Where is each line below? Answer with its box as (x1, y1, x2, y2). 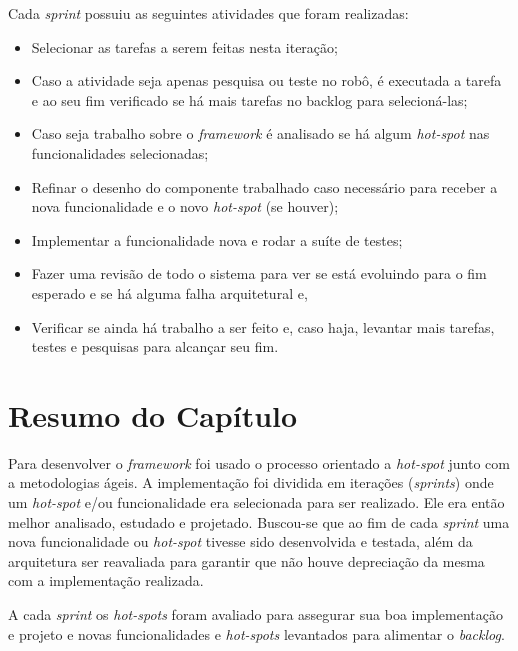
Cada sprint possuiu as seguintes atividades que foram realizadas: (8, 3, 409, 23)
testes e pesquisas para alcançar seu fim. (31, 336, 279, 357)
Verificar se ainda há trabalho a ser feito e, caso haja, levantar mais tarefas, (31, 316, 495, 337)
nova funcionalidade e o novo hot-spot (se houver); (31, 196, 339, 217)
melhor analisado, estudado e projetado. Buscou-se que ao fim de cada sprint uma (8, 511, 510, 532)
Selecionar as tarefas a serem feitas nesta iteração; (31, 36, 338, 57)
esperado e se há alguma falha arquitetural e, (31, 282, 308, 303)
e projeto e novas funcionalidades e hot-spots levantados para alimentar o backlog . (8, 623, 505, 644)
